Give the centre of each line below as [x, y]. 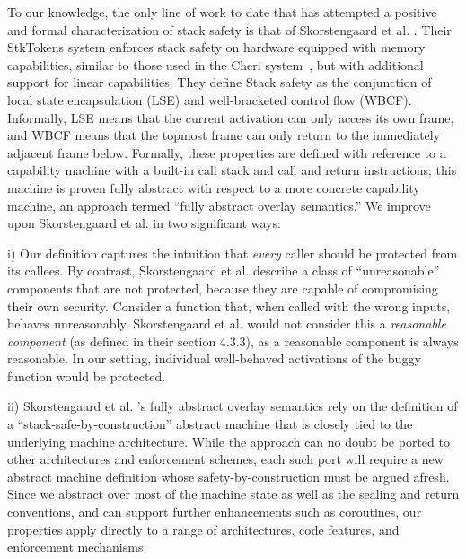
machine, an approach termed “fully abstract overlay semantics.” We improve [219, 205]
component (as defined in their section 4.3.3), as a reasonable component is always [233, 341]
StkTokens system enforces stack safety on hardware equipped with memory [216, 47]
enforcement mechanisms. [77, 547]
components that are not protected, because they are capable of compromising [223, 288]
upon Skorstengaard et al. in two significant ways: [144, 223]
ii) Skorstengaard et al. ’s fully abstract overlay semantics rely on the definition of [233, 406]
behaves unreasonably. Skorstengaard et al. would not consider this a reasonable [227, 323]
